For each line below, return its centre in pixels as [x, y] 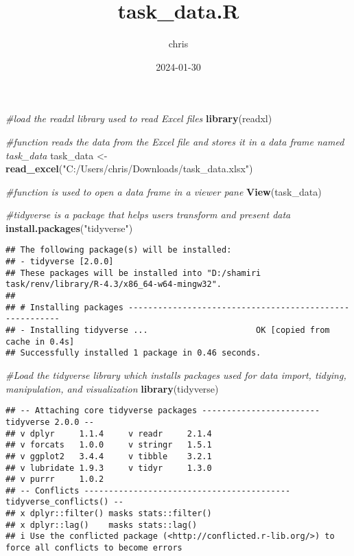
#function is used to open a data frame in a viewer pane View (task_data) [164, 191]
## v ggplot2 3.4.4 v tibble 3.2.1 [109, 456]
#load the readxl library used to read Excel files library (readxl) [139, 118]
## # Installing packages [64, 307]
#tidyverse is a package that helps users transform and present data [148, 215]
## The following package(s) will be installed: [119, 250]
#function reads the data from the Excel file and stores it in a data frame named [175, 141]
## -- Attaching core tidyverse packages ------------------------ [163, 411]
